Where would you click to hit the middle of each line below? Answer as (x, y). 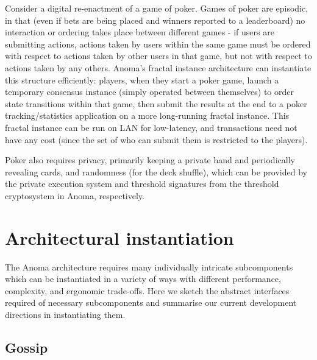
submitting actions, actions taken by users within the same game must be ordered (158, 44)
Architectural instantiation (119, 237)
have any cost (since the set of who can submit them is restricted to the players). (156, 139)
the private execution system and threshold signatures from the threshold (142, 184)
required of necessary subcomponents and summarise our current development (151, 302)
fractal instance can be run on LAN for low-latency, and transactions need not (151, 127)
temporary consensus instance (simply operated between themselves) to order (149, 92)
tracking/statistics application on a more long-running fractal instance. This (147, 115)
